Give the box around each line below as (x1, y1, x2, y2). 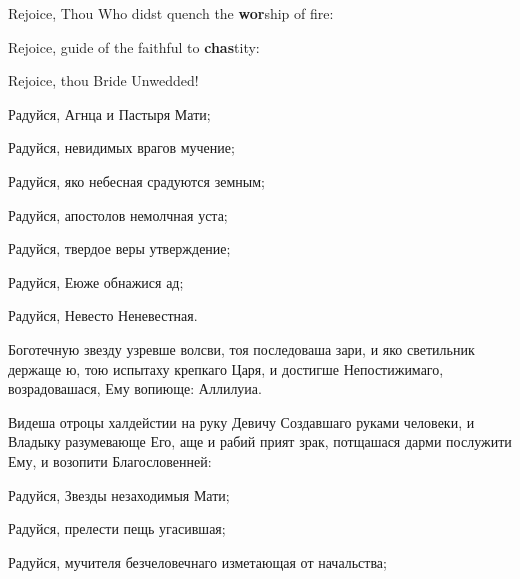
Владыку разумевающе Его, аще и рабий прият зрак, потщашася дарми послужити (8, 431, 512, 452)
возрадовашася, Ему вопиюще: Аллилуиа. (8, 378, 262, 399)
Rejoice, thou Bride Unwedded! (8, 70, 199, 91)
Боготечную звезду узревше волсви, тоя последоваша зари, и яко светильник (8, 338, 475, 359)
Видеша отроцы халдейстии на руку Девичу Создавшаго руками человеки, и (8, 411, 475, 432)
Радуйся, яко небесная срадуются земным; (8, 170, 265, 191)
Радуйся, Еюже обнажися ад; (8, 271, 184, 292)
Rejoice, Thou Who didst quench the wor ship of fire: (8, 3, 334, 23)
